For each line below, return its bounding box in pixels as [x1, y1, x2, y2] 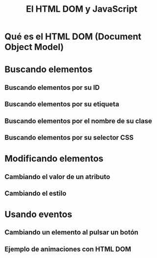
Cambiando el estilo [4, 189, 67, 197]
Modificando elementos [4, 153, 104, 164]
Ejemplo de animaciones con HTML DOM [4, 245, 132, 253]
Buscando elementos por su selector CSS [4, 133, 134, 142]
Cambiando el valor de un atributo [4, 173, 111, 181]
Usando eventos [4, 209, 72, 220]
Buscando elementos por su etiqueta [4, 100, 119, 108]
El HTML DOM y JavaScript [25, 3, 138, 15]
